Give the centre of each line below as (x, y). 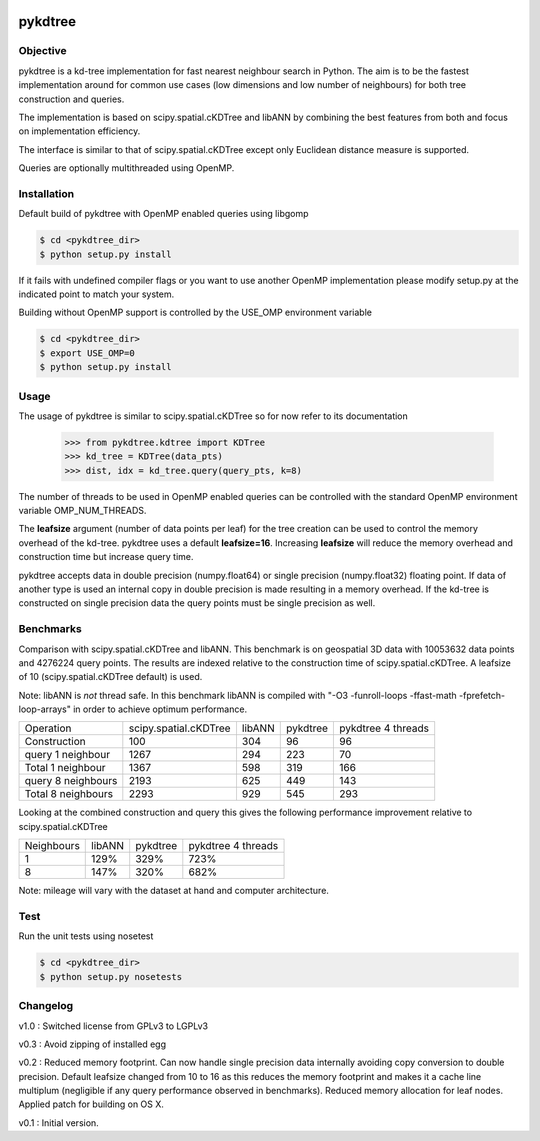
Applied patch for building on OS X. (91, 1104)
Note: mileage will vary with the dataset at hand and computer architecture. (174, 891)
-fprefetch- (482, 695)
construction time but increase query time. (106, 557)
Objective (42, 51)
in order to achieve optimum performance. (160, 709)
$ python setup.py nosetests (111, 976)
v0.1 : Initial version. (58, 1122)
